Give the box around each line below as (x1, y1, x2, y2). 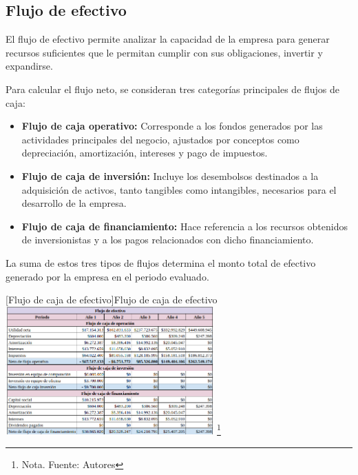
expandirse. (6, 59, 53, 73)
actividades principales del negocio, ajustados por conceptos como (21, 132, 299, 146)
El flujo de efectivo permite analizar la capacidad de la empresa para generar (6, 32, 330, 46)
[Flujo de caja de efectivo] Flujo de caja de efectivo (6, 292, 218, 307)
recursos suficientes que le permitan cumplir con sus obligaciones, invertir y (6, 45, 323, 59)
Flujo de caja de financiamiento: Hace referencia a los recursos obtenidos (21, 219, 348, 233)
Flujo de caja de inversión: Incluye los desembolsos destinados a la (21, 168, 319, 183)
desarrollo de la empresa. (21, 196, 127, 210)
